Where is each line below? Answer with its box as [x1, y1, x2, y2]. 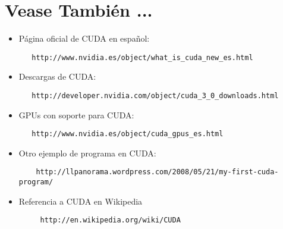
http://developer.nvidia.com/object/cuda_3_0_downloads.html [32, 91, 279, 100]
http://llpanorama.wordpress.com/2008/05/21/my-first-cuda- [36, 168, 279, 177]
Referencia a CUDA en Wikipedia [18, 195, 143, 207]
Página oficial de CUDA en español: [18, 32, 150, 45]
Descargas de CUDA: [18, 70, 96, 83]
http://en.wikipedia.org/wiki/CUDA [40, 216, 181, 225]
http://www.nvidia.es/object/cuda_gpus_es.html [32, 130, 224, 139]
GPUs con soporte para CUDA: [18, 108, 134, 121]
